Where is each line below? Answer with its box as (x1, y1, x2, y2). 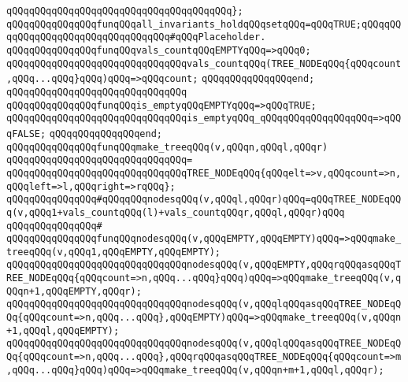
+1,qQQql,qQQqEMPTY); (6, 325, 120, 336)
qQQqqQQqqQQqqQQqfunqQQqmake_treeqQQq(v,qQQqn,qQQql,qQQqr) (6, 141, 328, 153)
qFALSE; (6, 128, 46, 139)
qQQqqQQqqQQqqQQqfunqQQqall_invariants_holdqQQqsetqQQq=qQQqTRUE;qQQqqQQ (6, 18, 402, 30)
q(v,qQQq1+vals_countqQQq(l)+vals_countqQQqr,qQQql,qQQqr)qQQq (6, 206, 345, 218)
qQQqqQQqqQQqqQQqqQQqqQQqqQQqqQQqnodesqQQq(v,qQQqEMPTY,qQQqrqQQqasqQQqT (6, 259, 402, 271)
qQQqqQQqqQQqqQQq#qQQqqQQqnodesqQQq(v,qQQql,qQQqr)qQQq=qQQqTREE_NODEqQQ (6, 194, 402, 206)
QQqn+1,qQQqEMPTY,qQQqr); (6, 285, 142, 297)
